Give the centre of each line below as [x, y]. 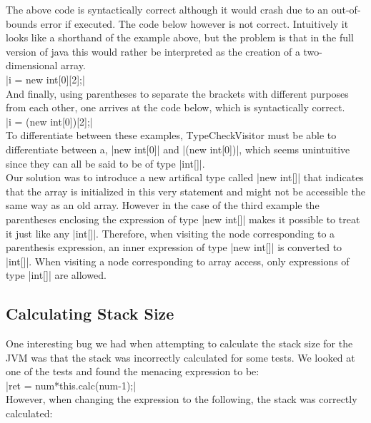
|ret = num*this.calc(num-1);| [71, 385]
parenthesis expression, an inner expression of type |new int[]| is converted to [174, 247]
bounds [22, 23]
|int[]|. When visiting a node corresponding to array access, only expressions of [178, 261]
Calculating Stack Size [90, 314]
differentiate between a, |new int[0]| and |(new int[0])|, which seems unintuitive [178, 149]
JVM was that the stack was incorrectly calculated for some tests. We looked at [180, 357]
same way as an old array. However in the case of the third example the [163, 205]
